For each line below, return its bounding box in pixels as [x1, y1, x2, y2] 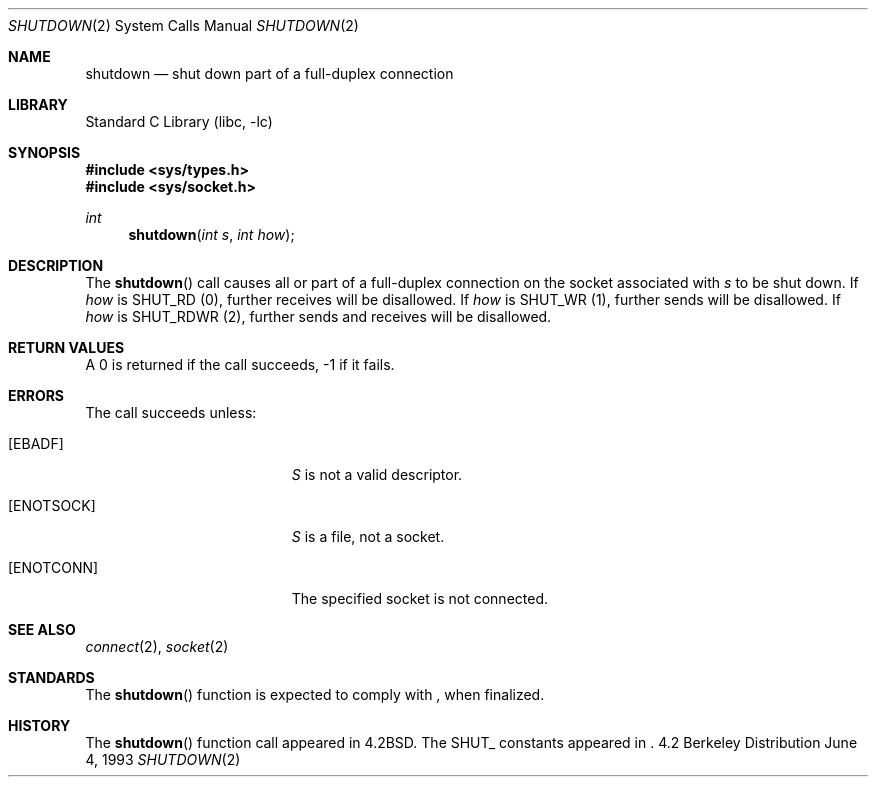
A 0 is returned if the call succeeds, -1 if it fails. [85, 356, 395, 373]
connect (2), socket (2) [85, 638, 229, 655]
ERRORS [8, 387, 65, 404]
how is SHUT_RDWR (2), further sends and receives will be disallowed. [85, 308, 552, 325]
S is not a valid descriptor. [291, 466, 463, 483]
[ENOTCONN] [8, 559, 99, 576]
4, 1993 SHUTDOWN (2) [85, 751, 241, 768]
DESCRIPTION [8, 257, 104, 274]
